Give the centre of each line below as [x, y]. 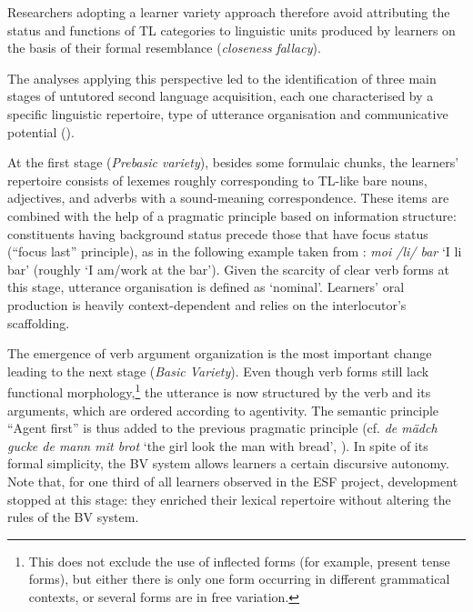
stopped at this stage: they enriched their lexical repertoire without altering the [229, 499]
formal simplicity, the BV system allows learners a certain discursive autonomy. [228, 463]
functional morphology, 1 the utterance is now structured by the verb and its [219, 391]
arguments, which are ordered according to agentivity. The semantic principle [223, 410]
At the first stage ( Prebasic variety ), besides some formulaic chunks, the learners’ [233, 162]
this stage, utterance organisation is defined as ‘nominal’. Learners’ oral [206, 287]
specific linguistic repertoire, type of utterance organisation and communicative [228, 113]
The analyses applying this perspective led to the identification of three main [222, 78]
